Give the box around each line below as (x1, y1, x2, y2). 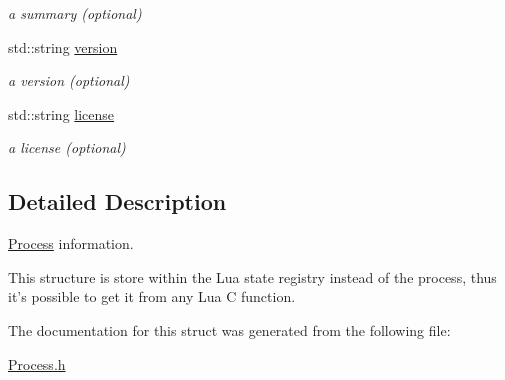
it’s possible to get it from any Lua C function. (8, 286, 296, 307)
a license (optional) (8, 137, 126, 158)
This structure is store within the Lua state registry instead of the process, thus (8, 266, 497, 287)
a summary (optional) (8, 3, 142, 23)
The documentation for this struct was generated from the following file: (8, 319, 451, 340)
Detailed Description (8, 186, 227, 217)
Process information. (8, 233, 134, 254)
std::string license (8, 103, 115, 124)
